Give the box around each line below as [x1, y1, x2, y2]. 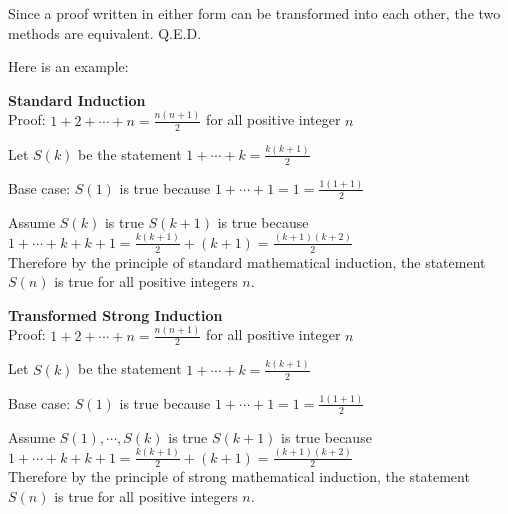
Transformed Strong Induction [8, 304, 223, 325]
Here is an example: [8, 56, 129, 77]
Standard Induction [8, 89, 146, 110]
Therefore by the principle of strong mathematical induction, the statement [8, 466, 470, 487]
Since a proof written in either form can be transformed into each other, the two [8, 3, 501, 23]
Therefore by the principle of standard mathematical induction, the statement [8, 251, 486, 272]
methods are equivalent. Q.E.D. [8, 22, 202, 43]
